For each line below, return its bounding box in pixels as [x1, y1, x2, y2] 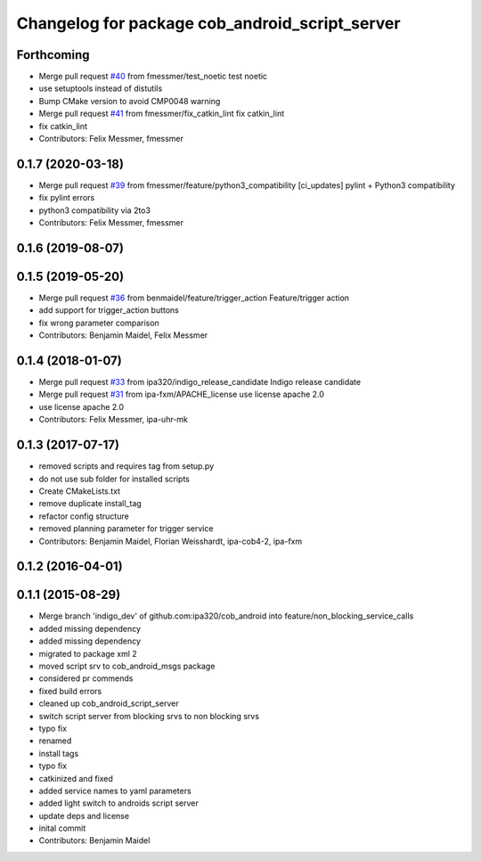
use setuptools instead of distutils [38, 83, 163, 94]
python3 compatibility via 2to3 [38, 205, 151, 216]
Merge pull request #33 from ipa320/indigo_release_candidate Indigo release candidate [38, 377, 361, 388]
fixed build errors [38, 685, 102, 696]
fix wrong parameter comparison [38, 317, 159, 328]
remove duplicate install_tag [38, 498, 142, 509]
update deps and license [38, 810, 129, 821]
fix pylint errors [38, 193, 95, 203]
